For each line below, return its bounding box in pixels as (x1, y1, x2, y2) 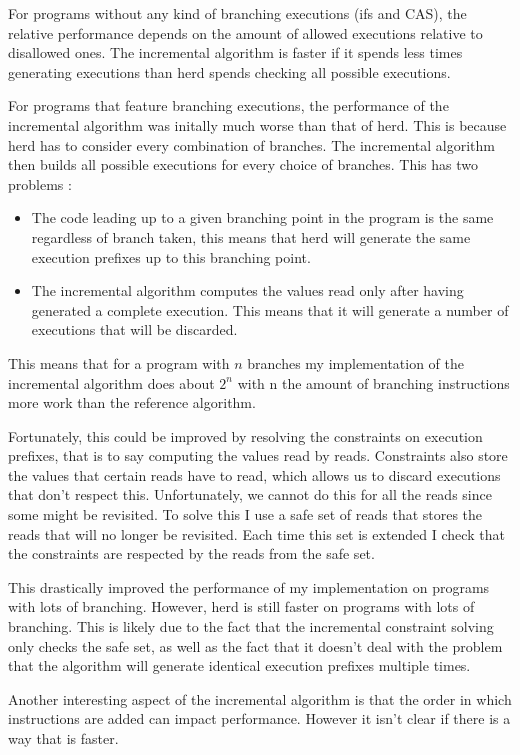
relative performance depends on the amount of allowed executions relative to (8, 22, 483, 43)
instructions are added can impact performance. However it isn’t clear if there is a (8, 708, 511, 729)
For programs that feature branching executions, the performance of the (8, 95, 449, 116)
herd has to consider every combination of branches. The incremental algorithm (8, 134, 495, 155)
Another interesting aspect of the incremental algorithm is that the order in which (8, 688, 512, 709)
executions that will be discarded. (31, 319, 238, 340)
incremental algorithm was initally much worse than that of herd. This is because (8, 114, 507, 135)
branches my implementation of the (247, 352, 465, 373)
